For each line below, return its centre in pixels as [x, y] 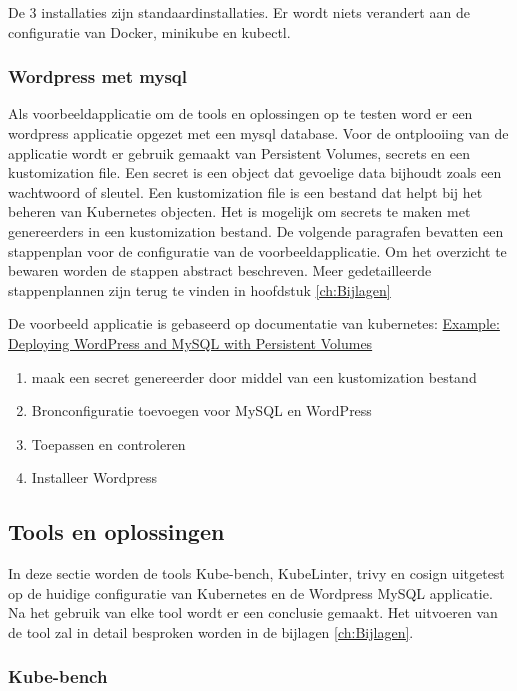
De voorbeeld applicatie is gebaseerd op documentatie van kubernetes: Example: [254, 323]
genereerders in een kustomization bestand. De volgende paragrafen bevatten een [256, 230]
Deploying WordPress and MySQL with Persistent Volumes [190, 342]
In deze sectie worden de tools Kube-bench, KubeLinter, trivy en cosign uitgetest [256, 573]
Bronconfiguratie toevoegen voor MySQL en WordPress [201, 410]
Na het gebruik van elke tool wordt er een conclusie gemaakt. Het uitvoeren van [253, 612]
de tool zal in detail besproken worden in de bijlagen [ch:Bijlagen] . [211, 631]
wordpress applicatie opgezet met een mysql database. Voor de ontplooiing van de [258, 133]
